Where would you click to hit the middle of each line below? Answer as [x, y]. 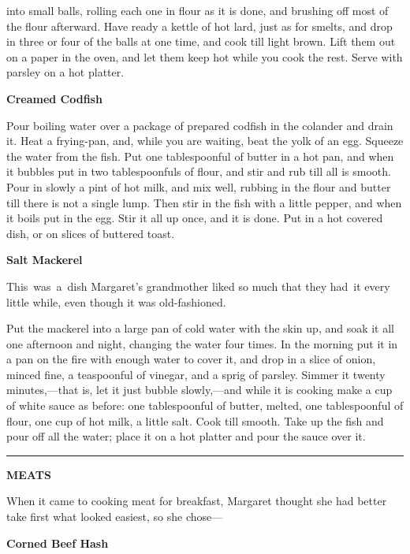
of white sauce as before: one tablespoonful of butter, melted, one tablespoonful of [205, 405]
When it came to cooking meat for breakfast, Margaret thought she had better [197, 501]
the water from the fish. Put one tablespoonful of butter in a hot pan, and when [200, 156]
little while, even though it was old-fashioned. [116, 301]
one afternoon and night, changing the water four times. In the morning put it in [202, 343]
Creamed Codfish [54, 98]
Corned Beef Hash [58, 543]
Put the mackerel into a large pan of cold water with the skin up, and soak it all [201, 328]
